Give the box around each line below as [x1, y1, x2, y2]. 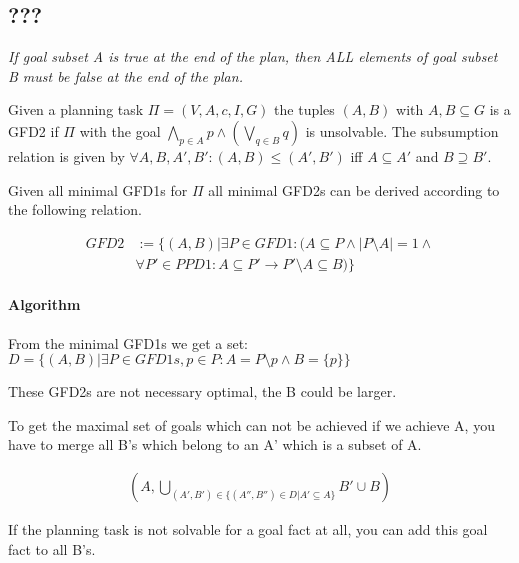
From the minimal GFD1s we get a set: [8, 332, 249, 353]
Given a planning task [8, 99, 144, 120]
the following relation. [8, 199, 142, 220]
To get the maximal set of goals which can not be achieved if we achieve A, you [8, 414, 495, 435]
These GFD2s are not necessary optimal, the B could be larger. [8, 381, 397, 402]
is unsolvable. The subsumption [305, 120, 499, 141]
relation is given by [8, 145, 125, 166]
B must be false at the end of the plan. [8, 65, 243, 86]
